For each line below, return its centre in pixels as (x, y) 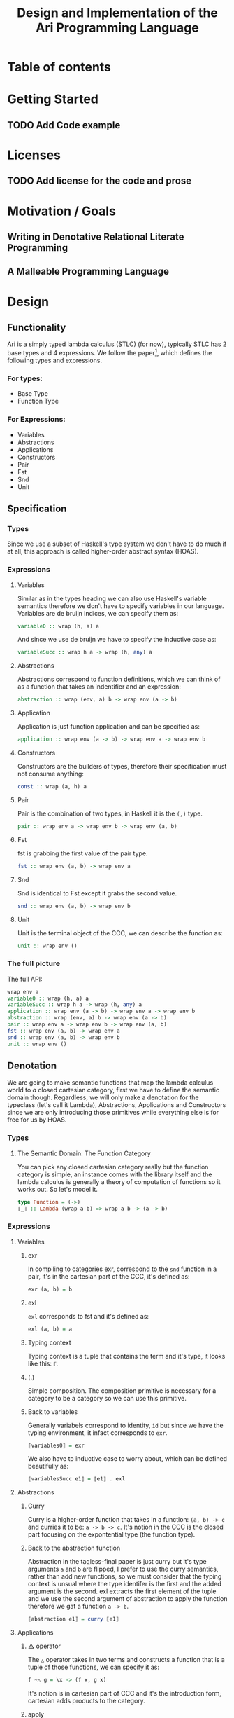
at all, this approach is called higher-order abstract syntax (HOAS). (103, 551)
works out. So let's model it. (57, 1189)
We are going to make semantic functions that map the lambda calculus (110, 1083)
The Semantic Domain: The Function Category (84, 1153)
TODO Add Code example (64, 125)
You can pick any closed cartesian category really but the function (113, 1167)
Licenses (34, 155)
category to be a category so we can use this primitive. (107, 1398)
